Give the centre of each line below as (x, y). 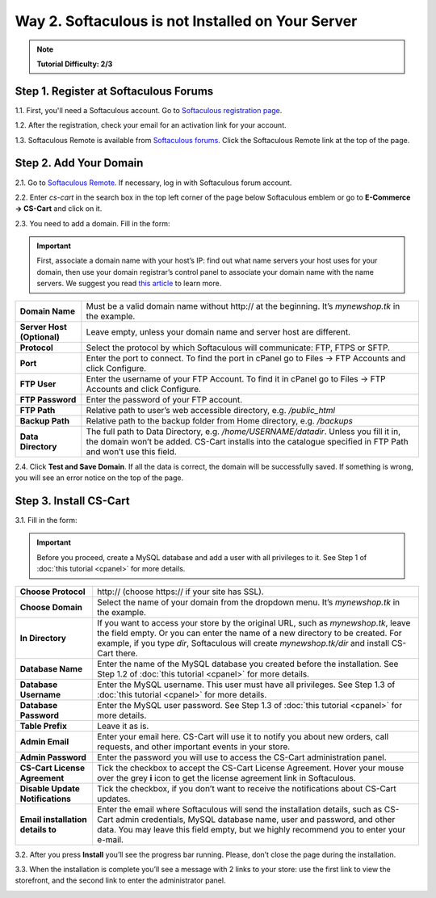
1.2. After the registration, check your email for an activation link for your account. (151, 125)
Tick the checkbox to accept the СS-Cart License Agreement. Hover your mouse (250, 768)
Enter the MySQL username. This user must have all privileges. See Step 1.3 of (246, 685)
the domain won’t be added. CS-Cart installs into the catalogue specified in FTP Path (247, 441)
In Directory (43, 638)
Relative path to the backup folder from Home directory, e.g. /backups (219, 420)
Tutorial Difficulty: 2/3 (75, 64)
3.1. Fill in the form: (46, 520)
